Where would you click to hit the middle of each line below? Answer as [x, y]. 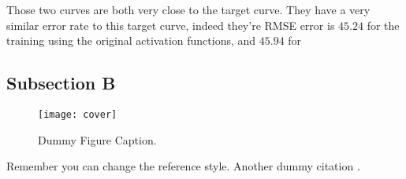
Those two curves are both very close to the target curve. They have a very [188, 9]
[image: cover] [78, 114]
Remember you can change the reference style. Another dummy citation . [183, 166]
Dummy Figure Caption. [97, 139]
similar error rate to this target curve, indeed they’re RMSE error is [171, 25]
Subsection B [61, 83]
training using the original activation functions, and [131, 40]
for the [383, 25]
